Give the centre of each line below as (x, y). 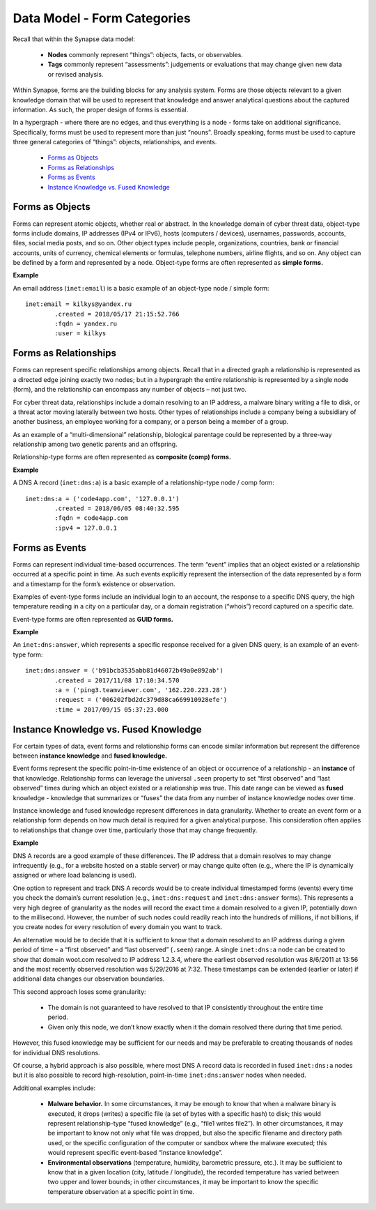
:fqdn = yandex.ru (86, 324)
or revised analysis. (76, 74)
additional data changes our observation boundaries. (89, 979)
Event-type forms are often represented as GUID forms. (93, 619)
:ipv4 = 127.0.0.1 (86, 528)
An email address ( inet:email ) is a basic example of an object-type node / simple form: (141, 288)
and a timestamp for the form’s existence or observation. (94, 584)
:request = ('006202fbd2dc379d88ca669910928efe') (141, 700)
